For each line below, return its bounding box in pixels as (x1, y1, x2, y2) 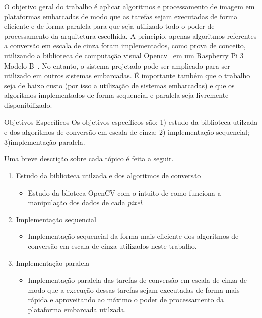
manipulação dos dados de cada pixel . (28, 197, 144, 208)
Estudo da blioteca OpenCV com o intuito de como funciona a (28, 187, 221, 198)
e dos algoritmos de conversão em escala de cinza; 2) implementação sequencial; (4, 126, 249, 137)
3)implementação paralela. (4, 136, 85, 147)
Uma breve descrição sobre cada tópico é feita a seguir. (4, 153, 174, 164)
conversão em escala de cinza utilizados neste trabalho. (28, 240, 197, 251)
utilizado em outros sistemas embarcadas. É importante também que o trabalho (4, 70, 250, 81)
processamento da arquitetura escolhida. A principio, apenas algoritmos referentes (4, 30, 257, 41)
